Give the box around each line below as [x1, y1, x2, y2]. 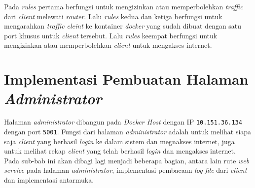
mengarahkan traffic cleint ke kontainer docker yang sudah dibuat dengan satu [4, 21, 242, 31]
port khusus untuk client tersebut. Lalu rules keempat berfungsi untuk [4, 30, 218, 40]
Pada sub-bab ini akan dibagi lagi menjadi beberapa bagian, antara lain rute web [4, 155, 250, 165]
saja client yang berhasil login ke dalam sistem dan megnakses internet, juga [4, 136, 235, 146]
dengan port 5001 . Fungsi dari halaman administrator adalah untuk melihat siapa [4, 126, 252, 136]
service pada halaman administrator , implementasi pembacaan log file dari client [4, 165, 247, 175]
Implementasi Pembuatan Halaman [4, 69, 249, 89]
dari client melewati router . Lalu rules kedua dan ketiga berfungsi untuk [4, 11, 222, 21]
